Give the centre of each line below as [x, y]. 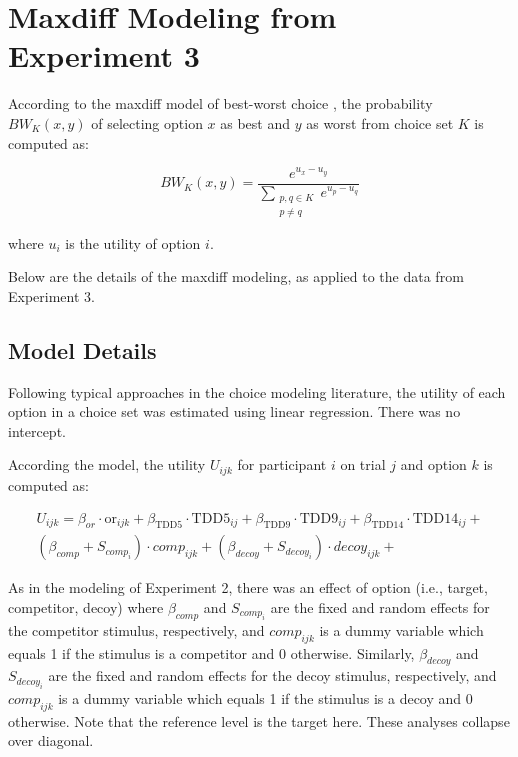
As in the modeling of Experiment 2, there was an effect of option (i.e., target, [248, 587]
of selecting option [147, 122]
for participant [282, 464]
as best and [255, 122]
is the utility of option [133, 242]
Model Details [82, 349]
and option [433, 464]
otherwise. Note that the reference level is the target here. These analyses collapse [259, 720]
